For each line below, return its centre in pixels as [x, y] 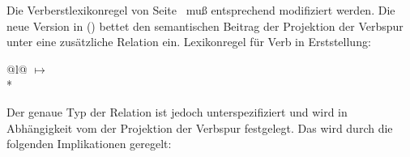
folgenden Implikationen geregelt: [89, 144]
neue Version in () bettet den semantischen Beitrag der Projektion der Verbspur [205, 25]
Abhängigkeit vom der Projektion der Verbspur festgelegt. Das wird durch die [200, 127]
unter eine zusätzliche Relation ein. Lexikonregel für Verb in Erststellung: [189, 42]
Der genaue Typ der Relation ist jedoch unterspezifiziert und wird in [177, 111]
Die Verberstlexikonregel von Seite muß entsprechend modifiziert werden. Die [201, 10]
